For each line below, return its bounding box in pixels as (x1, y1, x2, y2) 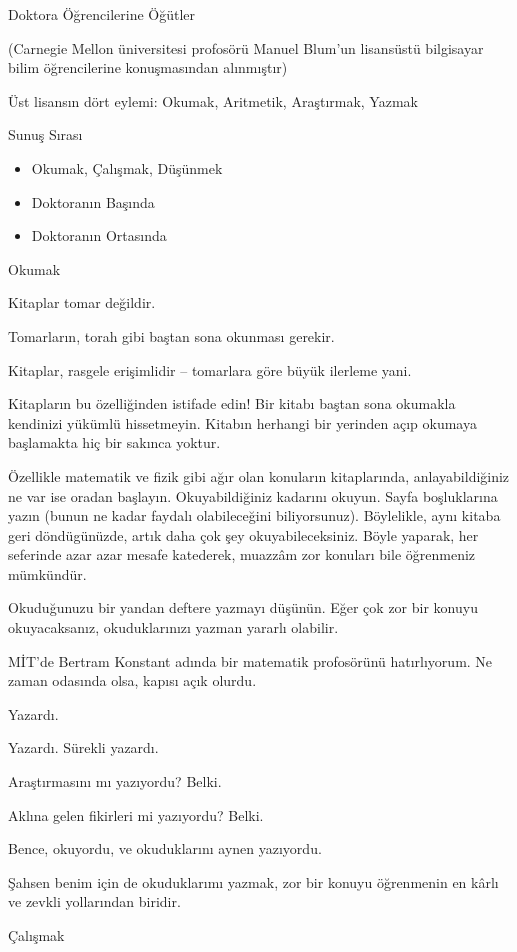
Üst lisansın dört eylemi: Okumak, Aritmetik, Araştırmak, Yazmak (8, 90, 418, 111)
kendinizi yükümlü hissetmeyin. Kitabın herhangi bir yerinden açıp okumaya (8, 412, 477, 433)
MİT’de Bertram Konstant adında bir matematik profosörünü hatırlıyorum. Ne (8, 650, 493, 671)
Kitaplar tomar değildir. (8, 292, 156, 313)
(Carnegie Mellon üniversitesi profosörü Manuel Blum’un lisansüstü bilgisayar (8, 37, 484, 58)
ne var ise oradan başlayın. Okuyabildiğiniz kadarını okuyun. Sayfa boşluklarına (8, 485, 498, 506)
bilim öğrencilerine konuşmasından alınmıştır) (8, 57, 288, 78)
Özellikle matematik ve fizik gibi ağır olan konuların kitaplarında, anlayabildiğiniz (8, 465, 510, 486)
